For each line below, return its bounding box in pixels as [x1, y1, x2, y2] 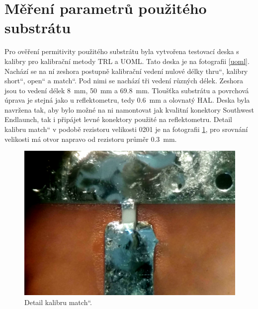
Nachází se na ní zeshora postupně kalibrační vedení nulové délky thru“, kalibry [4, 65, 248, 76]
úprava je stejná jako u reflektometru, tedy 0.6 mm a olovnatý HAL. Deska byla [4, 95, 250, 105]
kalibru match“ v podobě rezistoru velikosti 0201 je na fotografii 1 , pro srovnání [4, 124, 248, 134]
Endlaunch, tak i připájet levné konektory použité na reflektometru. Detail [4, 114, 232, 124]
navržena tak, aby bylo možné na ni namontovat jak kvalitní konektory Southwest [4, 104, 254, 115]
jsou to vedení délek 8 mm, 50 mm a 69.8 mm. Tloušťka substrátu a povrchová [4, 85, 249, 95]
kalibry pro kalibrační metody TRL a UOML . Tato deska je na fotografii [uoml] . [4, 56, 250, 66]
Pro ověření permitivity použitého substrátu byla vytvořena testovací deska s [4, 46, 239, 57]
